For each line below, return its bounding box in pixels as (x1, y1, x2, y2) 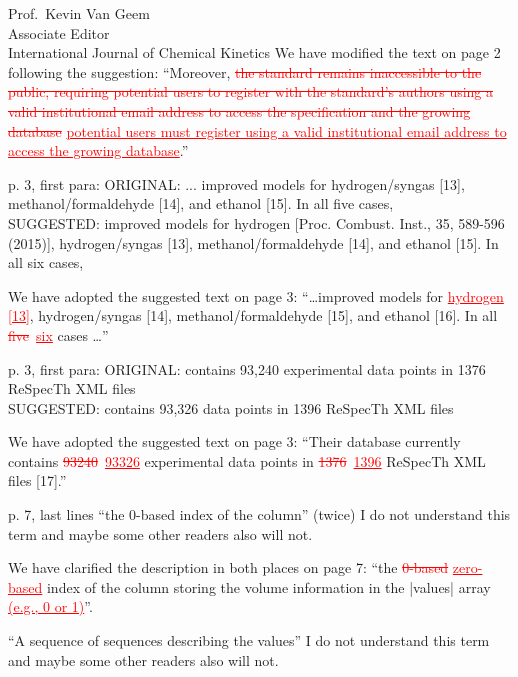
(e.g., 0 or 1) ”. (8, 596, 93, 617)
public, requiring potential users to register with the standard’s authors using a (8, 81, 494, 102)
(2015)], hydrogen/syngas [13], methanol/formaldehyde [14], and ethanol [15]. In (8, 232, 499, 253)
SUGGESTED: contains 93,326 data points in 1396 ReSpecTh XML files (8, 397, 454, 418)
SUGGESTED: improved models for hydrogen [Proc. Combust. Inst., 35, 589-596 (8, 212, 505, 233)
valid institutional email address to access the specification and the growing (8, 100, 471, 121)
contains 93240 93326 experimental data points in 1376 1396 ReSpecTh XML (8, 450, 486, 471)
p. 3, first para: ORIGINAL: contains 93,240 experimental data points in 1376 (8, 358, 486, 379)
